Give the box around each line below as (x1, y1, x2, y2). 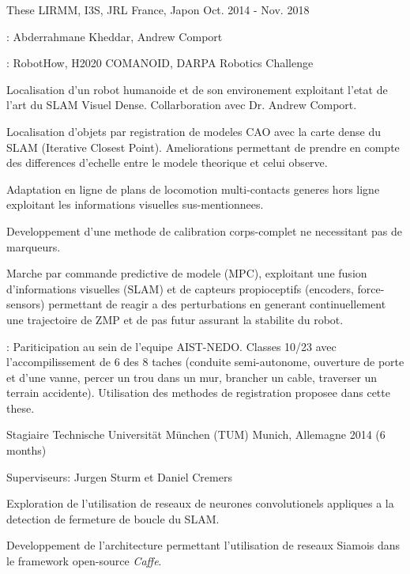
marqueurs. (6, 238, 61, 255)
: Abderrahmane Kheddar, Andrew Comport (6, 28, 223, 44)
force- (357, 280, 385, 296)
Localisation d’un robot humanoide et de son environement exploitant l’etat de (6, 81, 388, 97)
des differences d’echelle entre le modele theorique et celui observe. (6, 154, 328, 171)
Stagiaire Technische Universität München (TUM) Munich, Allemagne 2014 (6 (6, 426, 386, 443)
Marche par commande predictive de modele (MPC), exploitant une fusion (6, 265, 367, 281)
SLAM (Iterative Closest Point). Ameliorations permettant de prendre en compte (6, 138, 400, 155)
